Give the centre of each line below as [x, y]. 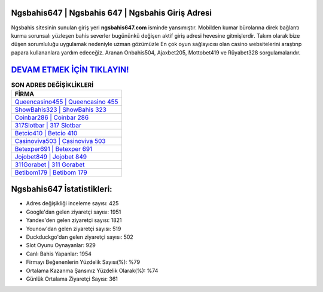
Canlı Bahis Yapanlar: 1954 [59, 254]
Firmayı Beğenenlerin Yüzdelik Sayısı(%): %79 [83, 262]
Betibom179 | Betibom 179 [51, 172]
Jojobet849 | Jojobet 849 [51, 157]
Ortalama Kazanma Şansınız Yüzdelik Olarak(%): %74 [92, 270]
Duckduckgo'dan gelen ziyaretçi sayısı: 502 [80, 237]
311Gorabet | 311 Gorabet [50, 165]
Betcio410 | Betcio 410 [46, 133]
